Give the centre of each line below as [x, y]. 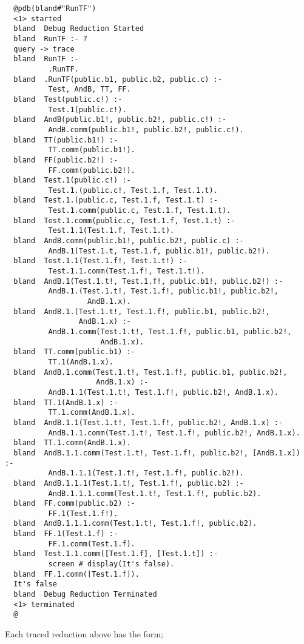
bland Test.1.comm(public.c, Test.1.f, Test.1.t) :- [124, 220]
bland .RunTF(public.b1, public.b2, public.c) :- [118, 79]
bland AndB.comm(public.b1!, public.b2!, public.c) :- [129, 241]
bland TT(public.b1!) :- [66, 140]
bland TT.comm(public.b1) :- [74, 352]
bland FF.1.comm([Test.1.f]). [76, 574]
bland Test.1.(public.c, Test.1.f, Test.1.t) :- [116, 200]
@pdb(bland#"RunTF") [55, 8]
